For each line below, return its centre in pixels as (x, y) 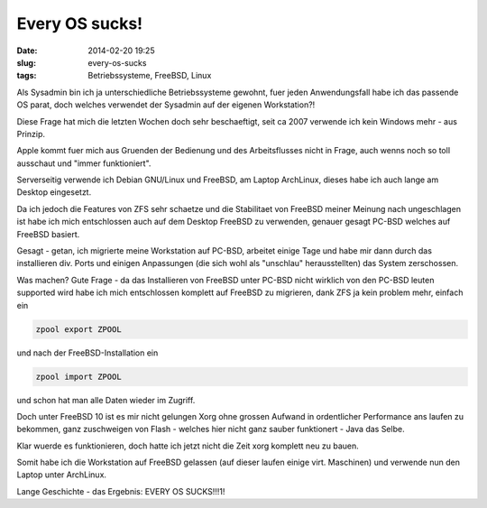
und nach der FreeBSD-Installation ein (87, 353)
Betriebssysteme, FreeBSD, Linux (150, 76)
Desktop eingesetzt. (54, 192)
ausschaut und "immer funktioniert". (84, 163)
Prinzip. (31, 134)
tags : (27, 76)
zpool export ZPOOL (78, 329)
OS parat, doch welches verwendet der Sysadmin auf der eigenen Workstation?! (166, 105)
